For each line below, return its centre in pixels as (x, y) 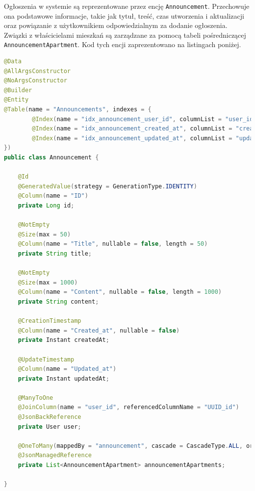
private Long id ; (46, 206)
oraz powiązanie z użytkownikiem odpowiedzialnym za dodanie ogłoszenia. (116, 25)
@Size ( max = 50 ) (44, 234)
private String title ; (55, 253)
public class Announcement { (51, 158)
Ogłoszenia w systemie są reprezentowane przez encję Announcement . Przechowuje (127, 6)
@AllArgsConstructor (38, 71)
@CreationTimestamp (50, 321)
